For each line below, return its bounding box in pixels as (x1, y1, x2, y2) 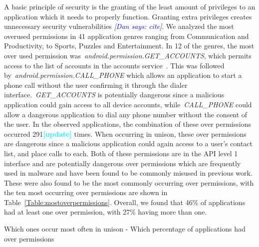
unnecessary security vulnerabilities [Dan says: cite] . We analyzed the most (4, 21, 234, 31)
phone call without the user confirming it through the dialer (4, 79, 188, 90)
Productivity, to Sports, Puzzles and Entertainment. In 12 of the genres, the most (4, 40, 255, 51)
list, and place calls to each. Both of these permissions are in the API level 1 (4, 148, 238, 158)
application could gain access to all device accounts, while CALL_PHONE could (4, 99, 252, 109)
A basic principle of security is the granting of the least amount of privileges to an (4, 1, 256, 11)
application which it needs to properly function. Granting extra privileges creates (4, 11, 252, 21)
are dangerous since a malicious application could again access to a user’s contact (4, 138, 253, 149)
